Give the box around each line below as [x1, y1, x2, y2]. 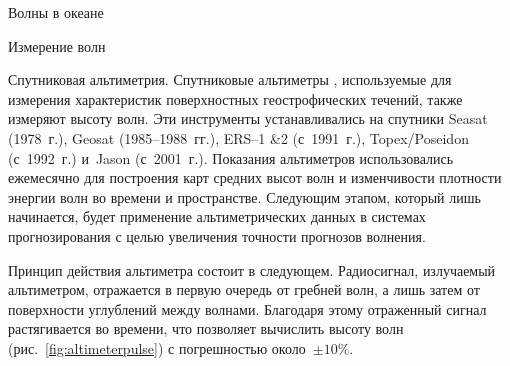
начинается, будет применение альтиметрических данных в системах [8, 206, 426, 227]
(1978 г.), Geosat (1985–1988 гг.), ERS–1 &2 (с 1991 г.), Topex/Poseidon [8, 127, 469, 148]
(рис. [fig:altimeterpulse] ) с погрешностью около [8, 337, 306, 358]
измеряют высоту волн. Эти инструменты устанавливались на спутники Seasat [8, 108, 488, 129]
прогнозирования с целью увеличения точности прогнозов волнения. [8, 225, 426, 246]
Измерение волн [8, 35, 106, 56]
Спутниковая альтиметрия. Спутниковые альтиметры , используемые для [8, 69, 452, 90]
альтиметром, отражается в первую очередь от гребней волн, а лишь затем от [8, 279, 480, 300]
